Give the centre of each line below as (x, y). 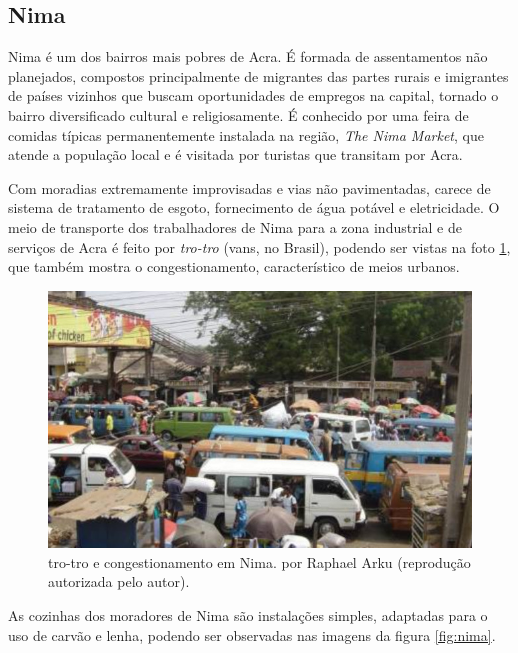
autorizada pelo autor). (119, 581)
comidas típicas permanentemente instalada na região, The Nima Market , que (246, 134)
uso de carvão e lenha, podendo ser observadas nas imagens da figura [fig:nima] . (252, 634)
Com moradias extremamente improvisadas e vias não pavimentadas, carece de (249, 187)
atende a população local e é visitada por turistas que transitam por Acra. (235, 154)
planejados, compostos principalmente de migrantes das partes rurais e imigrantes (258, 75)
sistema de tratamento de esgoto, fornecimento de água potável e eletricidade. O (254, 207)
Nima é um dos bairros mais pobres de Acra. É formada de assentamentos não (248, 56)
